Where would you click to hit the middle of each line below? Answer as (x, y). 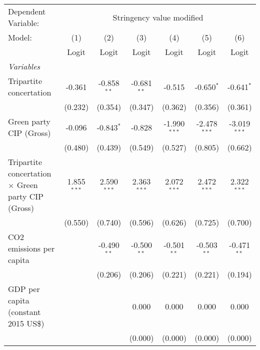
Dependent (27, 11)
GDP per (24, 289)
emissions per (31, 248)
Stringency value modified (158, 17)
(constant (24, 312)
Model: (20, 37)
